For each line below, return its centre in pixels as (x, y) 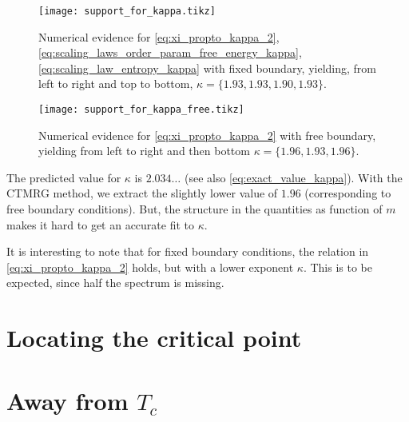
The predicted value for (64, 177)
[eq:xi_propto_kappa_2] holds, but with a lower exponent (150, 267)
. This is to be (338, 267)
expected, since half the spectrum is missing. (115, 283)
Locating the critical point (154, 338)
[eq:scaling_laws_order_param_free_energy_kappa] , (170, 52)
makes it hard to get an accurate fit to (101, 224)
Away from (68, 400)
